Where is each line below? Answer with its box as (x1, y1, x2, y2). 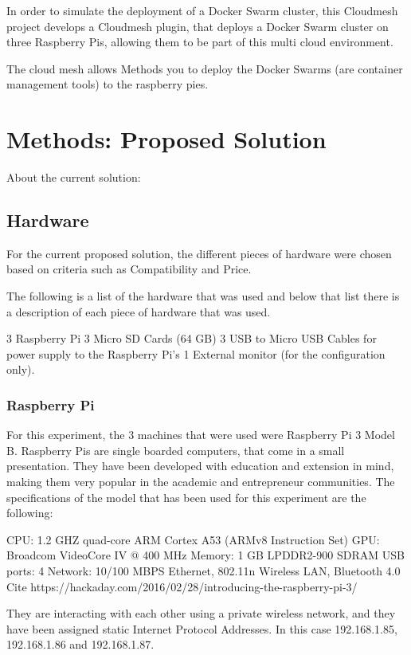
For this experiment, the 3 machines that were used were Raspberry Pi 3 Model (6, 426, 395, 443)
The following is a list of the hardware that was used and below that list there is (6, 288, 400, 304)
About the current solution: (6, 169, 141, 186)
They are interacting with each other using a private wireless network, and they (6, 605, 396, 622)
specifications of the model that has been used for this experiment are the (6, 488, 366, 505)
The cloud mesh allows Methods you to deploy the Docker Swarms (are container (6, 60, 403, 76)
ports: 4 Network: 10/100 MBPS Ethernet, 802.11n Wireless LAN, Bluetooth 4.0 (6, 563, 401, 579)
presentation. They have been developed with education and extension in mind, (6, 457, 394, 474)
